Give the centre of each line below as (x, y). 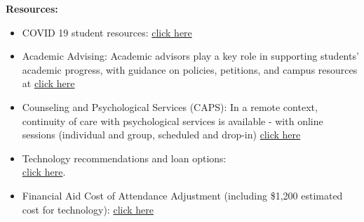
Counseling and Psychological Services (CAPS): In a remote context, (170, 106)
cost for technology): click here (88, 209)
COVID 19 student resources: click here (107, 32)
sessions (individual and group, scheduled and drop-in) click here (161, 135)
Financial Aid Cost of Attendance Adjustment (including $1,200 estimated (182, 195)
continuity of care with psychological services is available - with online (173, 120)
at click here (48, 83)
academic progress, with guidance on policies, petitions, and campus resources (190, 69)
